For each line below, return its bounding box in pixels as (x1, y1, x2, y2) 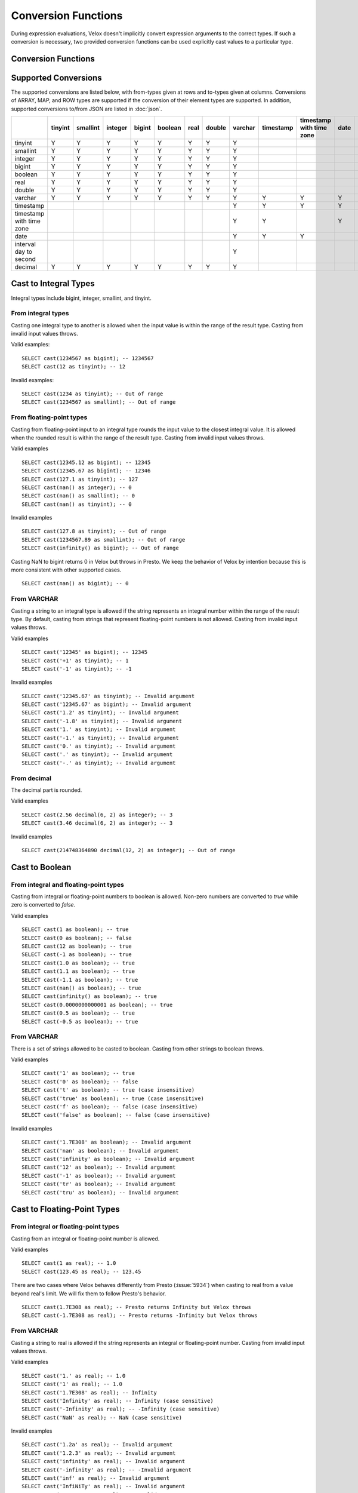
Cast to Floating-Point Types (11, 1204, 120, 1215)
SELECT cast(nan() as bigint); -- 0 (21, 580, 129, 587)
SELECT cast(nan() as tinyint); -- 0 (21, 500, 132, 508)
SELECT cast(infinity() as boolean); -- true (21, 993, 158, 1000)
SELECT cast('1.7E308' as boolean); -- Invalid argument (21, 1139, 192, 1146)
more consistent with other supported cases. (11, 566, 122, 573)
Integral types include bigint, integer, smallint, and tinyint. (11, 294, 152, 302)
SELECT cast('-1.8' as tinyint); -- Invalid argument (21, 717, 182, 724)
